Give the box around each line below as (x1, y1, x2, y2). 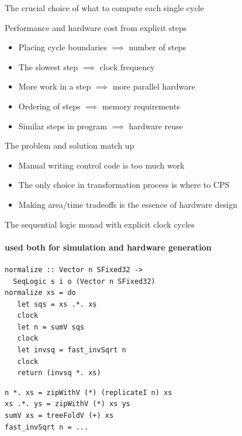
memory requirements (102, 99, 180, 112)
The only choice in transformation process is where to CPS (18, 178, 230, 191)
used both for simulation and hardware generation (5, 241, 212, 253)
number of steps (129, 41, 186, 53)
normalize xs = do (5, 289, 76, 297)
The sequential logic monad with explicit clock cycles (5, 218, 195, 230)
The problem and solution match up (5, 139, 134, 152)
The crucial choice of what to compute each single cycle (5, 2, 204, 13)
